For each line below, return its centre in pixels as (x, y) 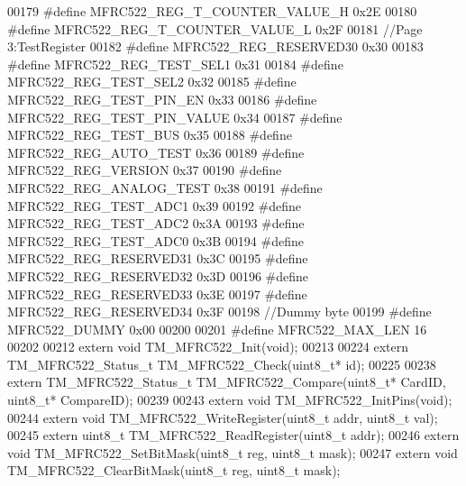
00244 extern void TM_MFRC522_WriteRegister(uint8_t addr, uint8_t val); (223, 417)
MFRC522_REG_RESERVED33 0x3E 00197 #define (157, 293)
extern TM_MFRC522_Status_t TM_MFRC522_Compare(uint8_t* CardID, (227, 382)
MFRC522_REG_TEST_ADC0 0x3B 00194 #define (155, 240)
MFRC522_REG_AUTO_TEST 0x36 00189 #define (156, 152)
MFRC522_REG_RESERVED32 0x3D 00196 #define (158, 275)
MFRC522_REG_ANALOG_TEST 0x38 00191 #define (165, 187)
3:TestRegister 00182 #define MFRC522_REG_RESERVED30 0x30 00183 (215, 46)
